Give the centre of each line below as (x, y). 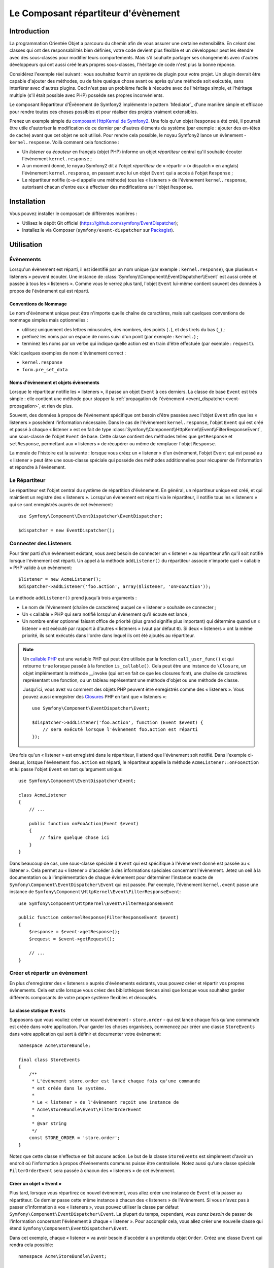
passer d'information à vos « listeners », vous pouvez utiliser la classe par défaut (94, 1207)
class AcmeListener (43, 795)
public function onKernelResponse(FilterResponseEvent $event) (99, 918)
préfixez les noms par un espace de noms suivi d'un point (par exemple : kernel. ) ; (110, 337)
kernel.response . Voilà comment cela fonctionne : (64, 143)
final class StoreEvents (49, 1060)
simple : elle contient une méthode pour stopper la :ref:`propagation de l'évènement (97, 399)
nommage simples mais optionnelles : (49, 320)
